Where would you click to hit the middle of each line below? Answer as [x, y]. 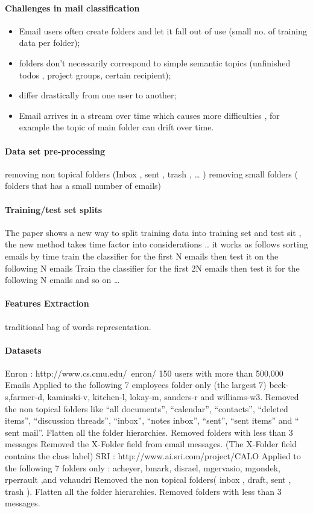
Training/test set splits [54, 209]
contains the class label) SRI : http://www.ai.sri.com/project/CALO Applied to [153, 456]
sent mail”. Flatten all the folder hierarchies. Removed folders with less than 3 [149, 432]
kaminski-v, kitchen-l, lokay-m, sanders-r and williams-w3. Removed [173, 397]
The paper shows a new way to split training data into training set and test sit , [153, 232]
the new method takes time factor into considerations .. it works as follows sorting [156, 244]
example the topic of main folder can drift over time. [116, 127]
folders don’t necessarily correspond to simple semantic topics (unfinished [155, 62]
